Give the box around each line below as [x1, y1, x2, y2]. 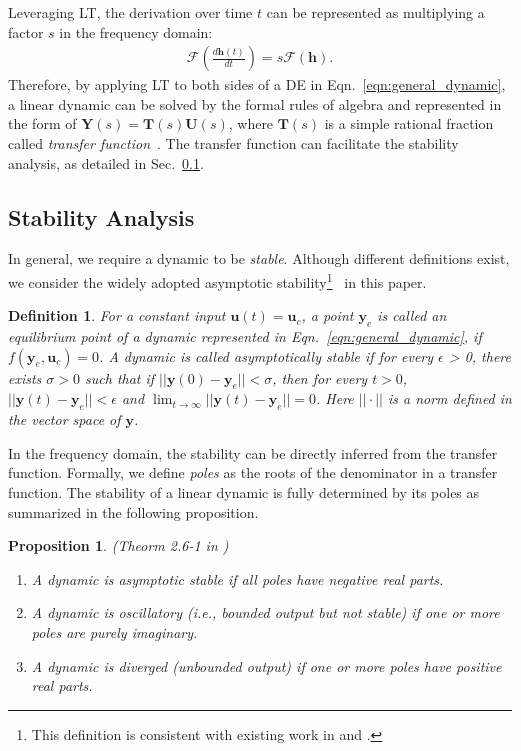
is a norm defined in [387, 388, 512, 409]
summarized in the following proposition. [8, 501, 259, 522]
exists [8, 367, 42, 388]
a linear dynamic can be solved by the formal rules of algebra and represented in [8, 93, 502, 114]
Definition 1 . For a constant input [8, 305, 226, 326]
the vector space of [8, 409, 121, 430]
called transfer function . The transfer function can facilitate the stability [8, 133, 459, 153]
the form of [8, 113, 77, 134]
